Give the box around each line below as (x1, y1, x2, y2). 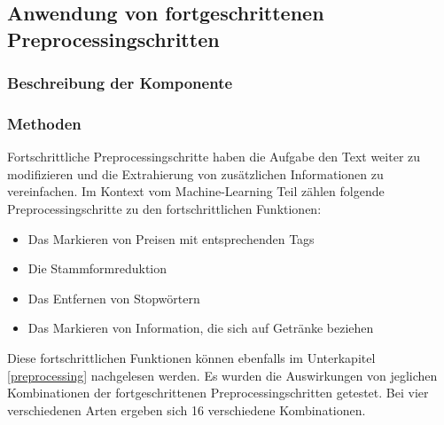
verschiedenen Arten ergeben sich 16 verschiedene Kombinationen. (7, 400, 366, 419)
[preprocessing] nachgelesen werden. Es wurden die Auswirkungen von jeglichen (7, 366, 438, 384)
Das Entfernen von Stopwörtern (27, 288, 200, 307)
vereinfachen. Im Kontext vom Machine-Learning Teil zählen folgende (7, 182, 385, 201)
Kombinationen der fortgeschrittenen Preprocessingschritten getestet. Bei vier (7, 383, 429, 402)
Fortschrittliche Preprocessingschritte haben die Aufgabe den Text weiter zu (7, 147, 421, 166)
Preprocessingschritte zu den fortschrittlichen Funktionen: (7, 200, 322, 218)
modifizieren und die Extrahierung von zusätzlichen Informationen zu (7, 164, 384, 183)
